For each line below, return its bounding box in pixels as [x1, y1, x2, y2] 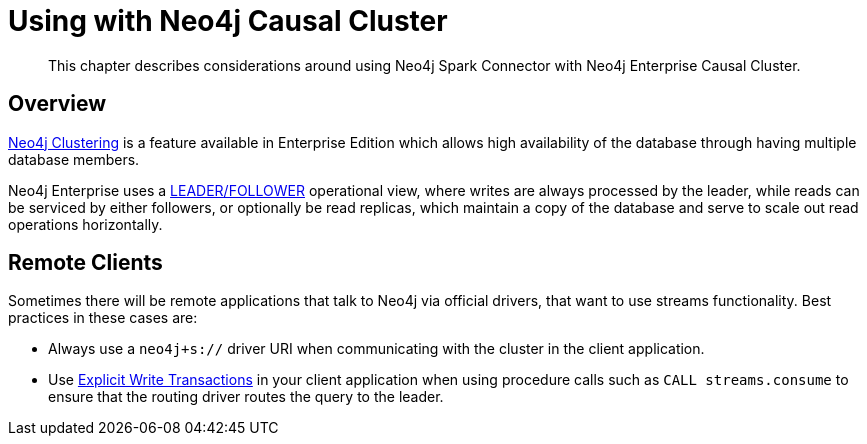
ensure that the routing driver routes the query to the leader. [48, 388, 444, 406]
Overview [8, 91, 107, 117]
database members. [8, 150, 140, 168]
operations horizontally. [8, 215, 163, 233]
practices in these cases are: [8, 309, 198, 327]
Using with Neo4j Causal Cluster [8, 4, 448, 38]
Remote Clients [8, 250, 163, 276]
